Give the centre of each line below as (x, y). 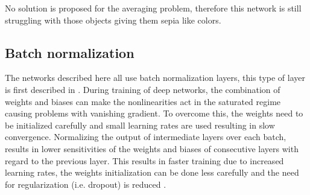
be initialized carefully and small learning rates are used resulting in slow (140, 125)
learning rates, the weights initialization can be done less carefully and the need (152, 172)
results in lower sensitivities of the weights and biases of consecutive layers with (152, 148)
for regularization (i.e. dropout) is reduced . (86, 184)
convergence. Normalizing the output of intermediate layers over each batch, (146, 137)
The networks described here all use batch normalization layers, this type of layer (155, 78)
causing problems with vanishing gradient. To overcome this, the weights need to (154, 113)
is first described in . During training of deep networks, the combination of (143, 89)
